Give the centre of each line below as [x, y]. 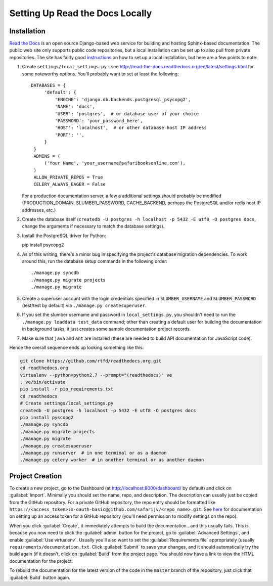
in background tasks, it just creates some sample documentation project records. [106, 329]
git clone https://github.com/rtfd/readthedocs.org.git [91, 361]
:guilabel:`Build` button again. [40, 577]
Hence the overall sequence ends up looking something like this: [77, 347]
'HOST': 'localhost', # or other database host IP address [131, 128]
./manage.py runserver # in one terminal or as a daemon [93, 453]
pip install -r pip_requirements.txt [67, 389]
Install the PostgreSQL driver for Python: [64, 236]
